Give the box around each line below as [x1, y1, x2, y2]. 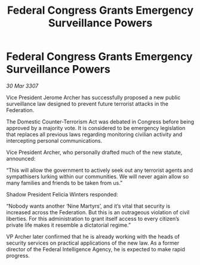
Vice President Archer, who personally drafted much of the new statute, [6, 149, 183, 156]
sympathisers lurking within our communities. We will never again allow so [6, 172, 189, 180]
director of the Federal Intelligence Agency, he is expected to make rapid [6, 245, 185, 252]
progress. [6, 252, 30, 259]
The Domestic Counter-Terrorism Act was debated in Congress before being [6, 118, 195, 125]
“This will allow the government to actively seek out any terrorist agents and [6, 167, 193, 174]
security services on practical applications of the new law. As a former [6, 239, 180, 246]
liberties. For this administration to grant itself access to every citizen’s [6, 215, 180, 222]
